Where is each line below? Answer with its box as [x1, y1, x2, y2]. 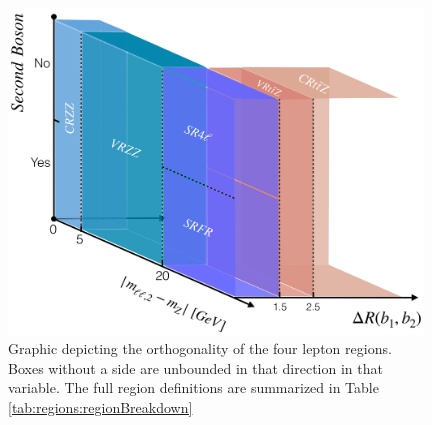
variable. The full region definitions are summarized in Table [8, 377, 379, 398]
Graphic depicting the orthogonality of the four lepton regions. [8, 338, 392, 359]
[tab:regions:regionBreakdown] [8, 397, 193, 418]
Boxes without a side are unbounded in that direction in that [8, 357, 383, 378]
